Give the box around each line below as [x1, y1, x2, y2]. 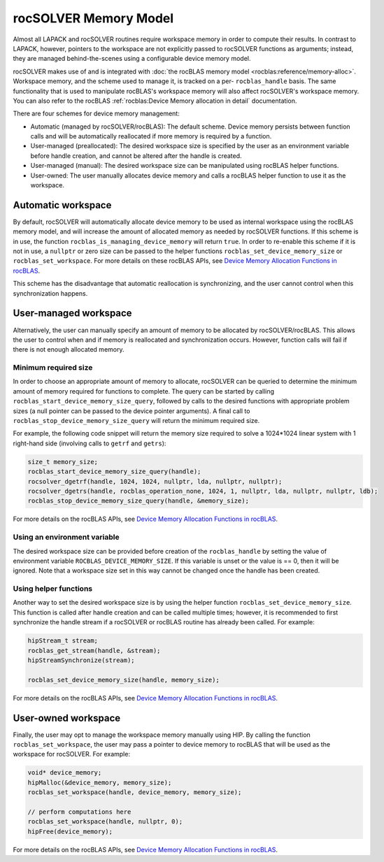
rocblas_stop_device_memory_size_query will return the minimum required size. [13, 417, 260, 425]
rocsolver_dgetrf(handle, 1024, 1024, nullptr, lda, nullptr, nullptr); [27, 477, 283, 485]
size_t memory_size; [27, 458, 98, 466]
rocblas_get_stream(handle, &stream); [27, 647, 161, 654]
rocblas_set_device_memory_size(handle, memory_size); [27, 675, 220, 684]
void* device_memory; [27, 769, 102, 777]
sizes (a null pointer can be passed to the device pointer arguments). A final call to [13, 406, 250, 415]
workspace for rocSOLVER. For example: [13, 750, 131, 759]
